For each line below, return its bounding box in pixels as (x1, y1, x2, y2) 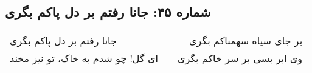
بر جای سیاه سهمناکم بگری (189, 33, 303, 48)
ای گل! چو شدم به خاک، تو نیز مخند (10, 51, 158, 66)
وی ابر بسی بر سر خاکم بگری (177, 51, 303, 66)
